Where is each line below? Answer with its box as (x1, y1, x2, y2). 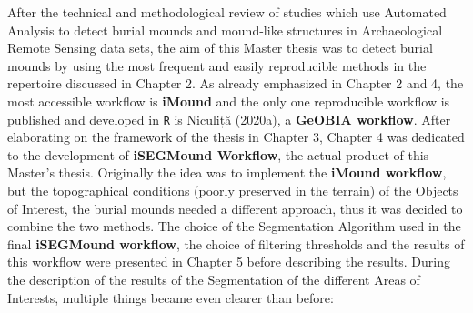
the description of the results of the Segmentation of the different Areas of (7, 269, 420, 288)
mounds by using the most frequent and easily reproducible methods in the (7, 56, 427, 75)
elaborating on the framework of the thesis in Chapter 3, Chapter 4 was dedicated (7, 127, 465, 146)
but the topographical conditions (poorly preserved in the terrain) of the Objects (7, 181, 458, 199)
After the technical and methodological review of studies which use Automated (7, 3, 447, 21)
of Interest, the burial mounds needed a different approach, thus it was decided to (7, 198, 463, 217)
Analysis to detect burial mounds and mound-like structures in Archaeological (7, 20, 443, 39)
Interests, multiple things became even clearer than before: (7, 288, 334, 307)
